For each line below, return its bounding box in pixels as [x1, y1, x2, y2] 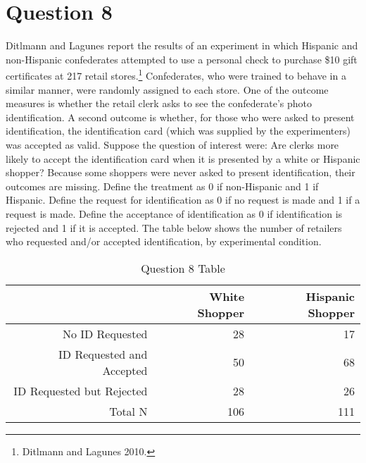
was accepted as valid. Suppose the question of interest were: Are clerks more [6, 137, 339, 152]
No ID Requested [62, 325, 148, 342]
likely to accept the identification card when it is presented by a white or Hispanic [6, 151, 360, 166]
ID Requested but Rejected [13, 382, 148, 399]
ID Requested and [58, 345, 148, 362]
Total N [109, 402, 148, 419]
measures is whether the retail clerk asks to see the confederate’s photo [6, 96, 313, 111]
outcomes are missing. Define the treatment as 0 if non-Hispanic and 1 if [6, 178, 319, 193]
